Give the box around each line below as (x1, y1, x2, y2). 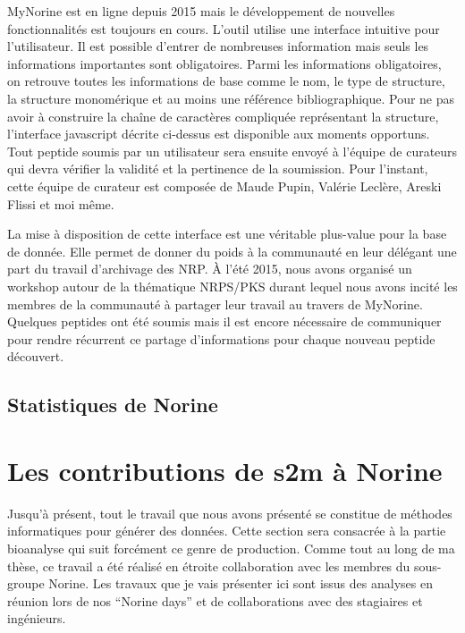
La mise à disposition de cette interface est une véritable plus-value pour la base (7, 224, 447, 243)
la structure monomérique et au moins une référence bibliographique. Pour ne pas (7, 89, 455, 107)
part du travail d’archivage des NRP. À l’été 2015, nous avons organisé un (7, 259, 412, 278)
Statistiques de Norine (7, 391, 218, 418)
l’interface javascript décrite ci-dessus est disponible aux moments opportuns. (7, 124, 430, 143)
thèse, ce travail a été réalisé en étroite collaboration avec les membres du (7, 556, 410, 575)
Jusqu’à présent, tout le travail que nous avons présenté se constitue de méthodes (7, 503, 452, 522)
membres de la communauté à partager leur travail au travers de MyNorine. (7, 294, 423, 313)
